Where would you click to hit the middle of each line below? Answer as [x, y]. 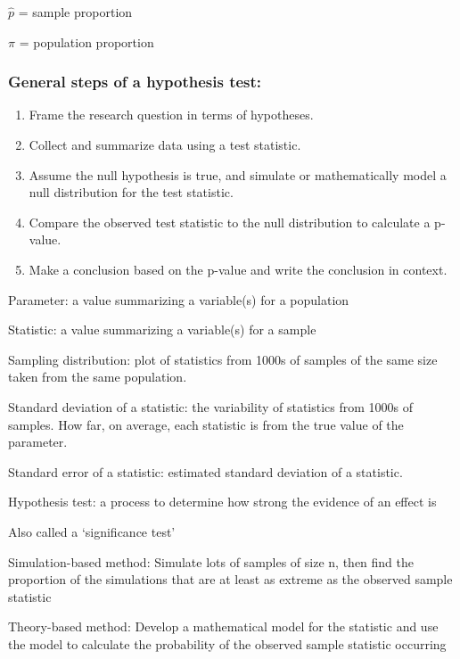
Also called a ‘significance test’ [92, 531]
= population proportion [86, 41]
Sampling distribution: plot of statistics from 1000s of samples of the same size [223, 359]
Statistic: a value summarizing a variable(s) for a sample [162, 329]
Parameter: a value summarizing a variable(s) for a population [179, 299]
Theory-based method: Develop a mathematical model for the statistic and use [223, 626]
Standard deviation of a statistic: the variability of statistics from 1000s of [211, 406]
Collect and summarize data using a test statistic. [165, 144]
